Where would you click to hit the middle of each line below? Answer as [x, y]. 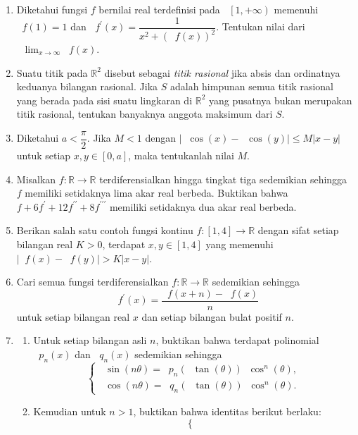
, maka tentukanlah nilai [181, 155]
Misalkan [36, 179]
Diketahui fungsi [52, 9]
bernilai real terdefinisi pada [159, 9]
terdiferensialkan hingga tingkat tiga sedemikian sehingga [223, 179]
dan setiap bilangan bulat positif [212, 316]
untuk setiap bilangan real [73, 316]
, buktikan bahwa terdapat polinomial [237, 340]
